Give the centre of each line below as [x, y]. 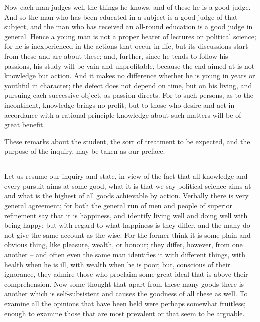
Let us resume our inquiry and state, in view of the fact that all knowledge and [126, 176]
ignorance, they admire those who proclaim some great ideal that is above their [126, 274]
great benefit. [25, 125]
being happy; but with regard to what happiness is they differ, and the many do [127, 225]
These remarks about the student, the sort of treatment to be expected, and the [127, 141]
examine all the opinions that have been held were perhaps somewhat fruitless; [125, 304]
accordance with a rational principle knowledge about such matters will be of [123, 115]
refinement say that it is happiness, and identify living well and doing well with [126, 215]
